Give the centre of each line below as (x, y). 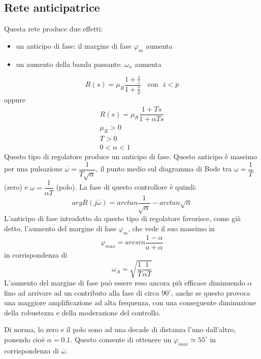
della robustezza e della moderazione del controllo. (83, 312)
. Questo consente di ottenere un (121, 339)
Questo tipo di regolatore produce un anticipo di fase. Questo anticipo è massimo (130, 156)
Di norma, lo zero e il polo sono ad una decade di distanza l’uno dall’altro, (120, 329)
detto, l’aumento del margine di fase (60, 228)
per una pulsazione (33, 169)
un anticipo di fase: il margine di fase (74, 45)
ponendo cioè (25, 339)
